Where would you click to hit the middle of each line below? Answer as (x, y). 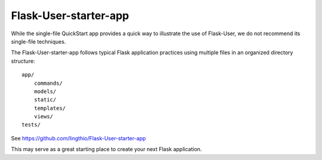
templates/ (50, 108)
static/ (45, 100)
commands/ (48, 83)
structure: (23, 61)
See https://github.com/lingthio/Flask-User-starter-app (78, 138)
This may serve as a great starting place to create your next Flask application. (106, 149)
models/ (45, 91)
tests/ (31, 125)
